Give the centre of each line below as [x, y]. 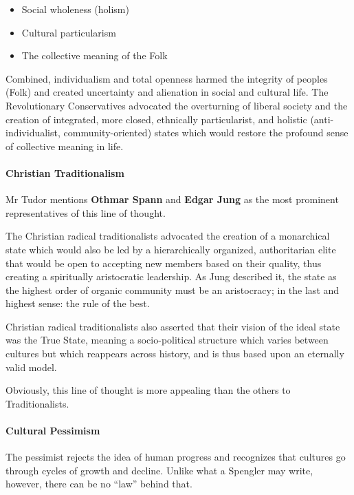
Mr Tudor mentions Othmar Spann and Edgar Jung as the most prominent [172, 199]
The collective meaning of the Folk [95, 55]
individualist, [33, 133]
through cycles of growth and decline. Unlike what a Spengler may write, [159, 470]
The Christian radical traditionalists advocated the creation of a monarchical [168, 236]
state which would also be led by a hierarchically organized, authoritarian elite [171, 249]
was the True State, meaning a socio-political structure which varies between [167, 340]
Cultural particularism [69, 32]
